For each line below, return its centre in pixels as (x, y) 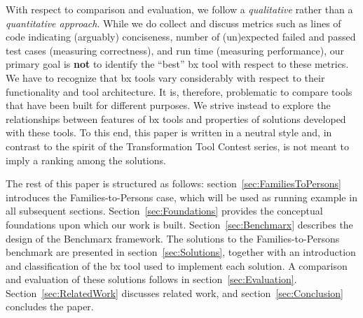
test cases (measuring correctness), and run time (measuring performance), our (175, 50)
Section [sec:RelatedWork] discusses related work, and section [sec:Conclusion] (174, 292)
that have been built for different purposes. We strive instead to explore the (168, 105)
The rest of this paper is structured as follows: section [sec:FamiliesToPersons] (173, 183)
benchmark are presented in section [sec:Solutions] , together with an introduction (181, 252)
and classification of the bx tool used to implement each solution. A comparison (177, 265)
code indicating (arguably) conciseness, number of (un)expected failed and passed (181, 37)
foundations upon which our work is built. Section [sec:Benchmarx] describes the (179, 224)
